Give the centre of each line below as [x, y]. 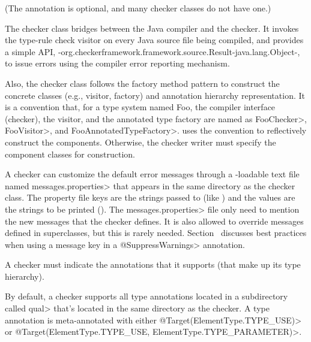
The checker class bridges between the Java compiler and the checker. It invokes [152, 28]
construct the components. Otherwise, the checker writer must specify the [140, 142]
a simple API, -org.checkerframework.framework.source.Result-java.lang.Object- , [152, 51]
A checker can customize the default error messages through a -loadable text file [152, 174]
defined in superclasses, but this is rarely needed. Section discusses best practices [156, 233]
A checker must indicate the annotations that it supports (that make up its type [153, 264]
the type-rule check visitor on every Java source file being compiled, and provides [154, 40]
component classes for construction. [70, 154]
